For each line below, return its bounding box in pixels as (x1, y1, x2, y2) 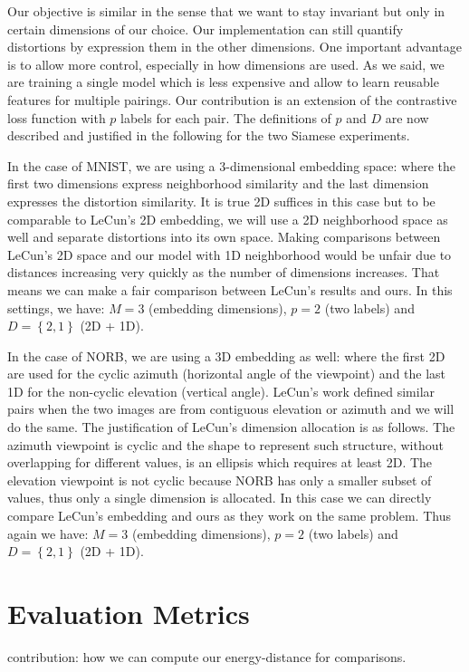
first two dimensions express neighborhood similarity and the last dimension (7, 174, 429, 193)
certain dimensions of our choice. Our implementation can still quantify (7, 19, 404, 38)
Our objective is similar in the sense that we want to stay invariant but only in (7, 2, 445, 20)
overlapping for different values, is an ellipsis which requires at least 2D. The (7, 453, 433, 472)
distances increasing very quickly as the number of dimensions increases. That (7, 263, 440, 282)
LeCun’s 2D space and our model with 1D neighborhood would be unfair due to (7, 245, 452, 264)
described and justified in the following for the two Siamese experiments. (7, 126, 410, 145)
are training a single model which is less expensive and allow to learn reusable (7, 72, 439, 91)
